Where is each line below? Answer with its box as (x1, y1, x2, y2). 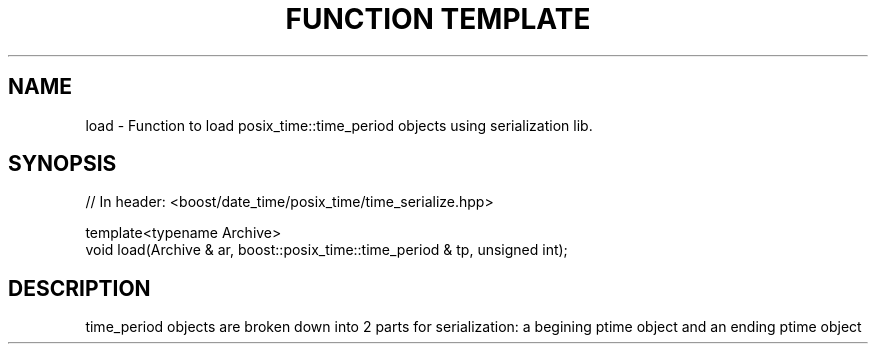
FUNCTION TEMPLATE (285, 2, 591, 36)
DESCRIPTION (8, 275, 151, 301)
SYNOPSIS (8, 151, 117, 177)
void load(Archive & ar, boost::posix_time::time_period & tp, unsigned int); (85, 241, 568, 259)
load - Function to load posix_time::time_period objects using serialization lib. (85, 116, 593, 134)
